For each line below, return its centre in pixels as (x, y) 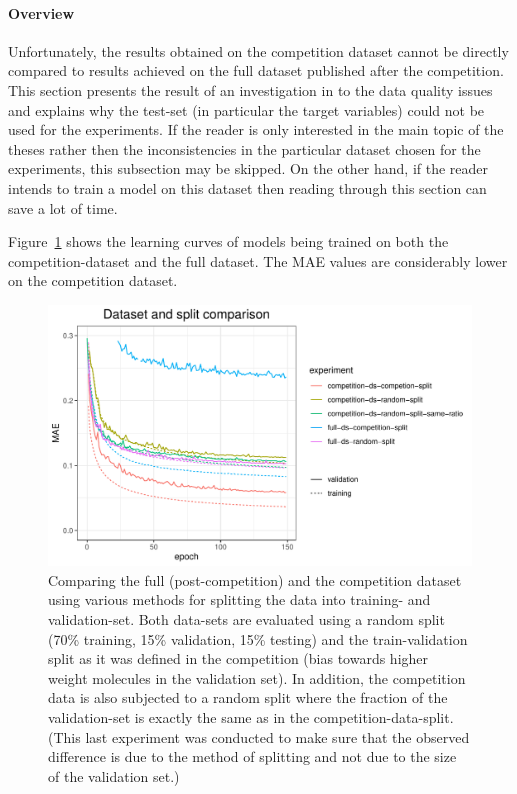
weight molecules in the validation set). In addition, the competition (257, 677)
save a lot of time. (63, 207)
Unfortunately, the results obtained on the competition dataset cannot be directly (258, 50)
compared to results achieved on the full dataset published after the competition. (256, 70)
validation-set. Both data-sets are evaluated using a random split (246, 618)
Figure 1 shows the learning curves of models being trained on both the (228, 241)
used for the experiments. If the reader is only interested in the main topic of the (256, 129)
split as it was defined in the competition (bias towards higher (238, 658)
